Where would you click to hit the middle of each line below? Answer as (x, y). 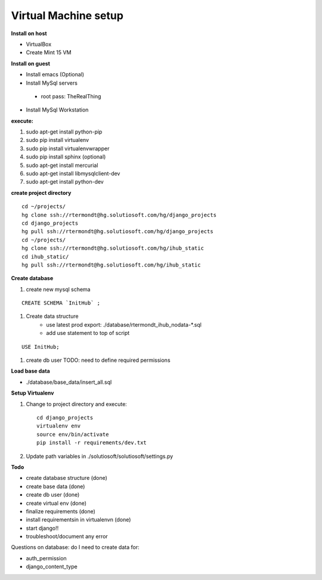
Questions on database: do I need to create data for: (75, 547)
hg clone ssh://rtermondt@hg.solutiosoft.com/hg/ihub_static (113, 248)
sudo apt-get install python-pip (64, 132)
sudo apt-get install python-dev (65, 182)
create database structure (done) (66, 478)
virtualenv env (59, 426)
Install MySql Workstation (57, 110)
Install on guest (31, 63)
